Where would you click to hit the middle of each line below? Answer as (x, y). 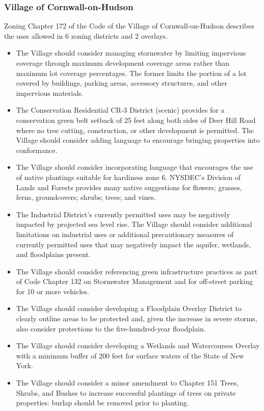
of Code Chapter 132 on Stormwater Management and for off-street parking (135, 281)
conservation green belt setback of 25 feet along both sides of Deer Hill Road (136, 120)
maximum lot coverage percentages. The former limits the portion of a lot (131, 73)
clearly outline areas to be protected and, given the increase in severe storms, (137, 318)
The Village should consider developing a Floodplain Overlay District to (129, 308)
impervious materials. (50, 93)
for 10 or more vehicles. (52, 291)
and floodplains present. (53, 254)
